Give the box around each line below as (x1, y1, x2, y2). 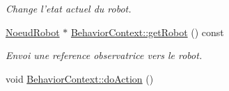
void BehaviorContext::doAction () (6, 71, 154, 85)
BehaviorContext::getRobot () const (70, 24, 224, 39)
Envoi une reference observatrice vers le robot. (6, 48, 203, 63)
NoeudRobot (6, 24, 60, 39)
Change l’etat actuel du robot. (6, 1, 132, 15)
